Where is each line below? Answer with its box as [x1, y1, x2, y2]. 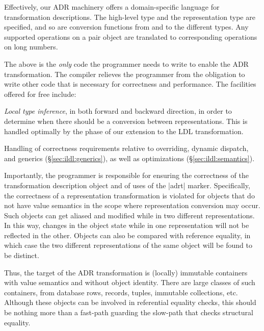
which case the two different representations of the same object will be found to [4, 240, 252, 250]
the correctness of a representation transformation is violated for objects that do [4, 190, 255, 200]
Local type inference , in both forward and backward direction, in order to [4, 106, 232, 116]
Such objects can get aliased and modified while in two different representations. [4, 210, 255, 220]
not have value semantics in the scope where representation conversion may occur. [4, 200, 260, 211]
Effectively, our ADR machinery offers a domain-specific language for [4, 2, 220, 12]
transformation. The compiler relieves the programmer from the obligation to [4, 68, 245, 79]
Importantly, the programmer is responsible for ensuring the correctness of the [4, 170, 249, 181]
